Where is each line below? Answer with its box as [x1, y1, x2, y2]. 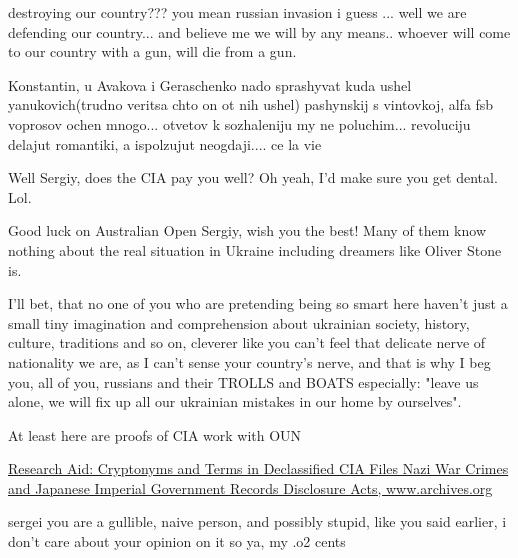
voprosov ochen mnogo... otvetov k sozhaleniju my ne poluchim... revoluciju [8, 113, 471, 134]
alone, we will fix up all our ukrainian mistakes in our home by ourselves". [8, 391, 462, 412]
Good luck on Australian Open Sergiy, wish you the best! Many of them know [8, 220, 487, 241]
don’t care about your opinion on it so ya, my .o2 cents [8, 531, 346, 552]
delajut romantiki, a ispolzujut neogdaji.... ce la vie [8, 133, 322, 154]
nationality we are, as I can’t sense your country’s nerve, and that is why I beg [8, 351, 491, 372]
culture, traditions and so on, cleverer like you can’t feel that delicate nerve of [8, 332, 486, 353]
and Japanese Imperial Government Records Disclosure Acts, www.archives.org [8, 477, 493, 498]
